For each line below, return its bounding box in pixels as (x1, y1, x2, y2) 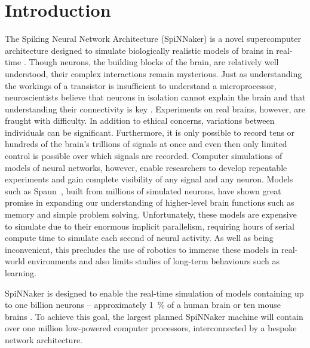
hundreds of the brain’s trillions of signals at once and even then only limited (5, 138, 287, 150)
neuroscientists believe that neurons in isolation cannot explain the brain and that (5, 91, 306, 103)
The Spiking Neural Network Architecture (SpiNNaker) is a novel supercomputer (5, 32, 301, 45)
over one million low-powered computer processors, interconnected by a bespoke (5, 322, 297, 334)
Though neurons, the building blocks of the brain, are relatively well (29, 56, 279, 68)
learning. (5, 267, 36, 279)
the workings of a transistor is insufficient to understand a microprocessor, (5, 79, 277, 91)
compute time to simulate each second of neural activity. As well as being (5, 231, 274, 244)
